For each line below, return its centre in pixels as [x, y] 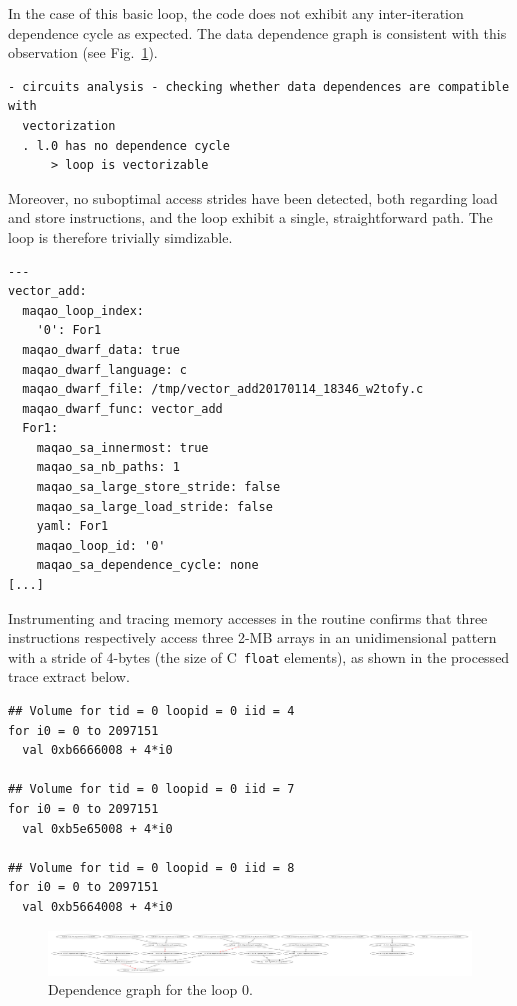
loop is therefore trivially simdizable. [120, 236]
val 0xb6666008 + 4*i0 [97, 750]
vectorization [69, 125]
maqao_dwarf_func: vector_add [122, 408]
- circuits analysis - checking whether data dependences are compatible [259, 86]
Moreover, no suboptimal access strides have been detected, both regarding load [253, 197]
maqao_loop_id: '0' [101, 545]
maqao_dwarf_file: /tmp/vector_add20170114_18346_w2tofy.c [223, 389]
